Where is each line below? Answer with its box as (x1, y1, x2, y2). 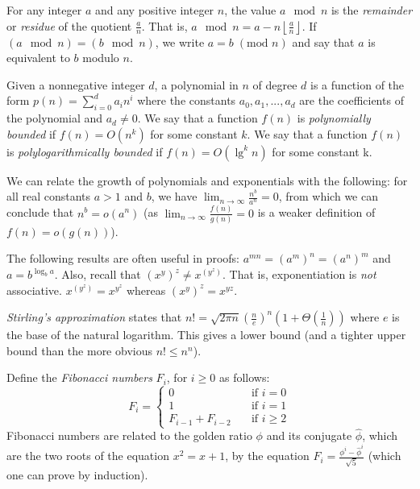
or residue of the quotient (6, 17, 132, 34)
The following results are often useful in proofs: (6, 250, 240, 267)
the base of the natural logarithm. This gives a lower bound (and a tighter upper (6, 326, 406, 343)
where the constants (137, 92, 236, 109)
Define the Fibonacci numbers (6, 369, 152, 386)
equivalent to (6, 49, 70, 66)
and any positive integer (94, 2, 214, 18)
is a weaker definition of (257, 204, 376, 221)
